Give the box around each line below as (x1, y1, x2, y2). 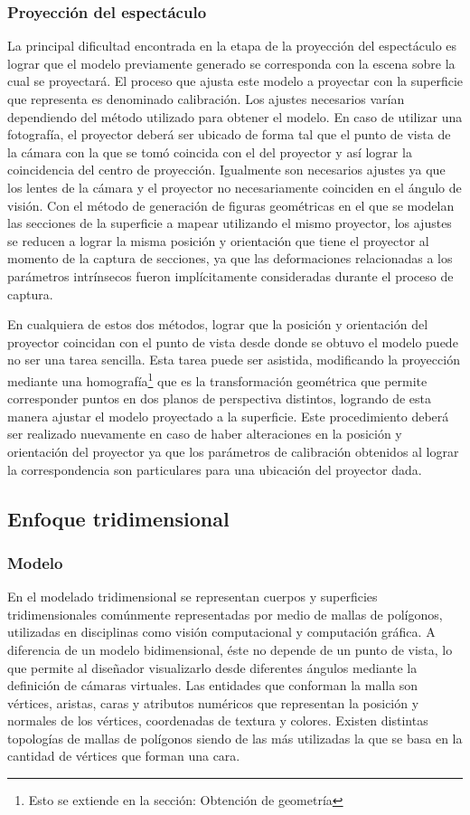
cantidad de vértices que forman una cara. (7, 746, 240, 765)
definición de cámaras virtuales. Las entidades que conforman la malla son (7, 676, 418, 695)
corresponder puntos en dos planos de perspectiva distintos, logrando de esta (7, 389, 432, 408)
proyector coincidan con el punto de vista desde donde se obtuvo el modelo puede (7, 332, 458, 351)
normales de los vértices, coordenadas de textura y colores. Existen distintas (7, 711, 428, 730)
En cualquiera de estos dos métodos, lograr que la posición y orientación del (7, 315, 428, 334)
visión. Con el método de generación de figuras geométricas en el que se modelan (7, 195, 455, 214)
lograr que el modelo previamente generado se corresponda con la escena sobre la (7, 53, 456, 72)
